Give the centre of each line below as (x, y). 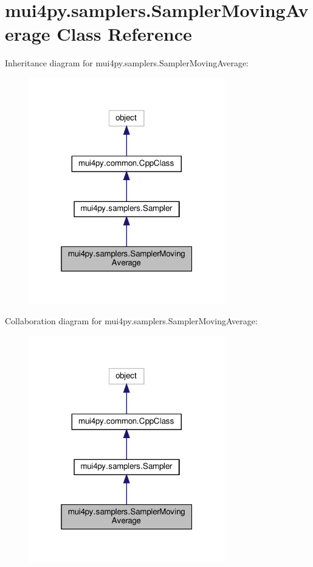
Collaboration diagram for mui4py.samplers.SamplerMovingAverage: (131, 321)
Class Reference (124, 34)
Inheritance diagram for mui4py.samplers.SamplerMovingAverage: (127, 63)
